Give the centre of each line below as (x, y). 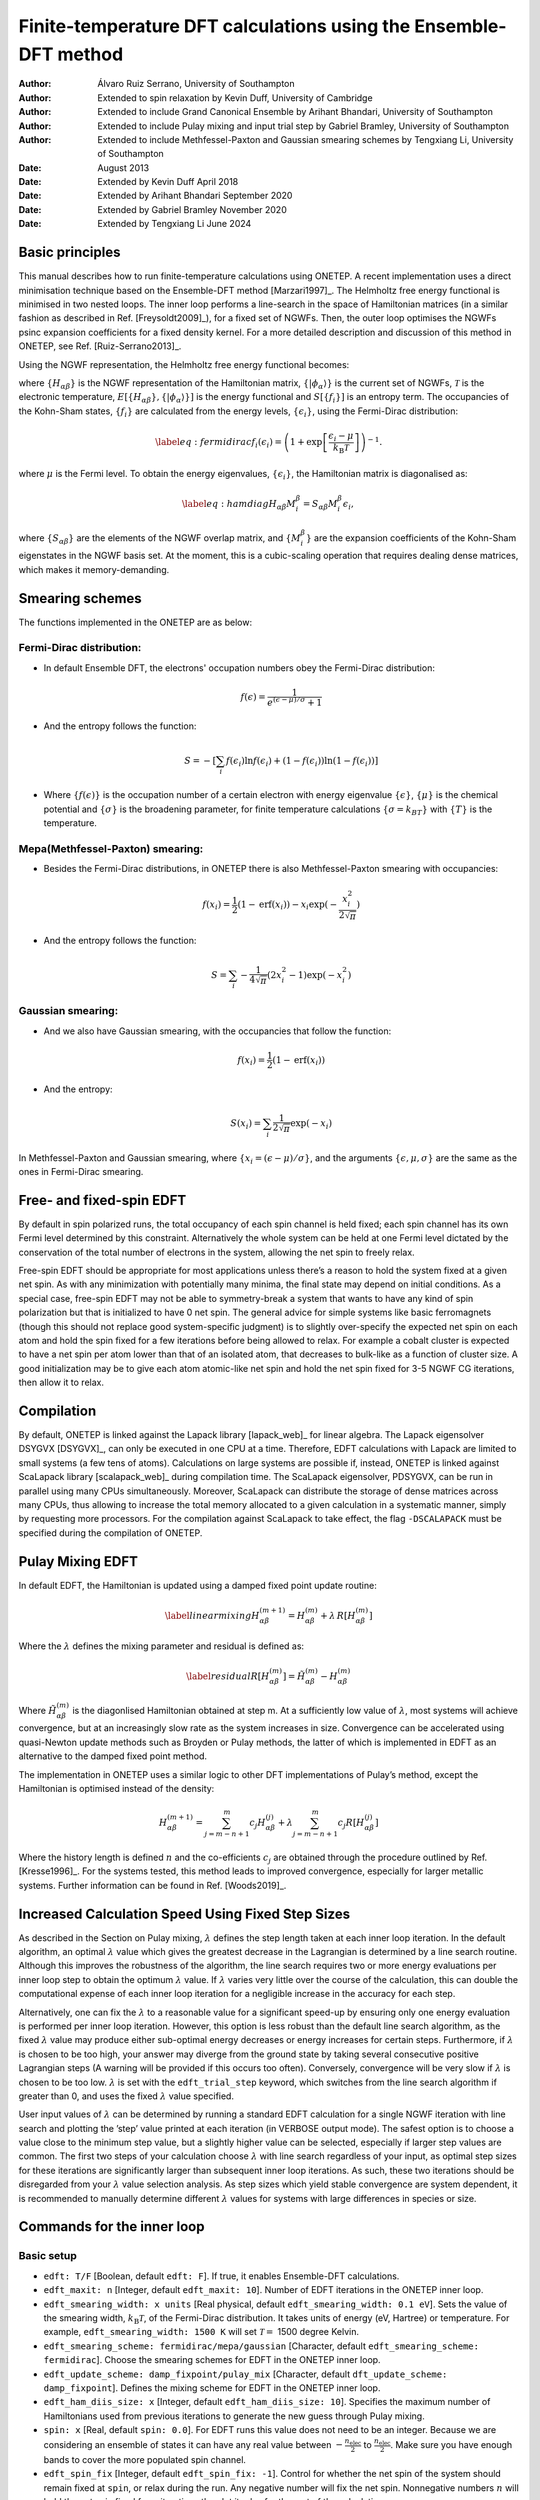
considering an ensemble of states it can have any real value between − (193, 2444)
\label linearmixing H (212, 1615)
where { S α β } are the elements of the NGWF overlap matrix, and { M (160, 538)
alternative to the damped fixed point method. (113, 1756)
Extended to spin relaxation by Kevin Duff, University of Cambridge (235, 97)
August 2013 (123, 167)
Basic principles (69, 252)
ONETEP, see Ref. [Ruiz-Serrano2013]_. (100, 346)
